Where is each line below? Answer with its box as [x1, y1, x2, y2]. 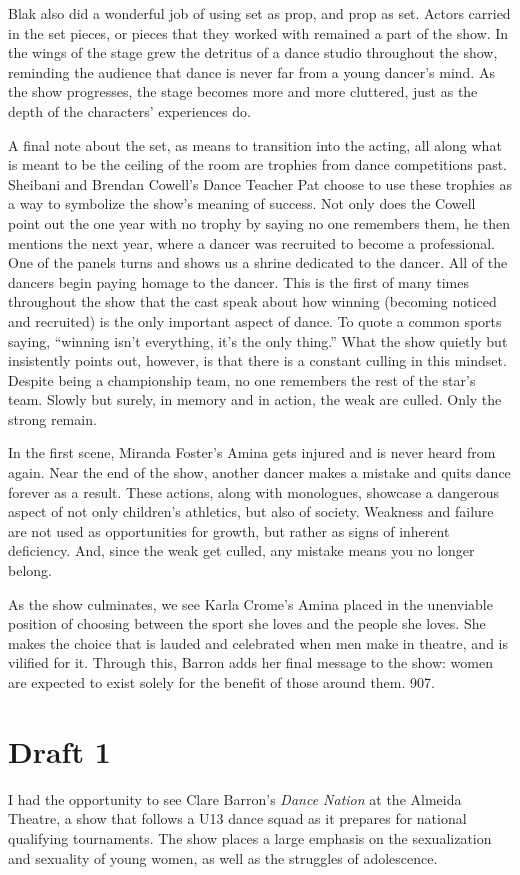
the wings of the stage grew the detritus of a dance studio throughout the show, [8, 42, 498, 63]
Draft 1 [8, 730, 111, 771]
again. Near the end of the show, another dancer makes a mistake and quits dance [8, 462, 511, 483]
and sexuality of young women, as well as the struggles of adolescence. [8, 847, 438, 868]
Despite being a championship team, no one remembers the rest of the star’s [8, 369, 476, 390]
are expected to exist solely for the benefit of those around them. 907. [8, 672, 435, 692]
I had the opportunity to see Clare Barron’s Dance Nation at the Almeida [8, 788, 462, 809]
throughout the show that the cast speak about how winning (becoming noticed [8, 291, 497, 312]
